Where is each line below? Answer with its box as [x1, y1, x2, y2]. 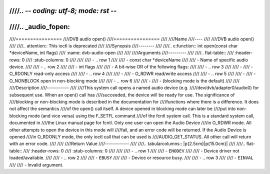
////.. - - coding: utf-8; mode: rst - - [9, 6, 117, 15]
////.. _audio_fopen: [9, 22, 70, 31]
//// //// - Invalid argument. [9, 161, 63, 167]
